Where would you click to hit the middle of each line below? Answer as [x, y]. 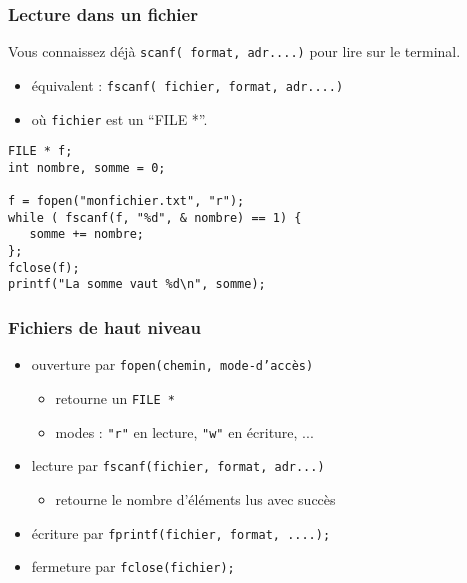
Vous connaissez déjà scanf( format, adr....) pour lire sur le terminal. [234, 51]
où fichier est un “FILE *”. [119, 118]
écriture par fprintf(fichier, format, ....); [181, 532]
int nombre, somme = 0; [87, 167]
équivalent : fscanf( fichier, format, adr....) [187, 84]
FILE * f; [40, 151]
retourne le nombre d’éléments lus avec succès [195, 498]
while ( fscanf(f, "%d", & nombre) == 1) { [155, 217]
